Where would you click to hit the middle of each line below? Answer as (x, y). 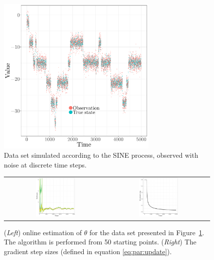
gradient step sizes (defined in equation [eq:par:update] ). (88, 251)
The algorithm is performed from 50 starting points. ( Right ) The (100, 242)
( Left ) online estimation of (43, 232)
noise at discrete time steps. (45, 164)
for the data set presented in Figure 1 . (147, 232)
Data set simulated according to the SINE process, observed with (101, 155)
